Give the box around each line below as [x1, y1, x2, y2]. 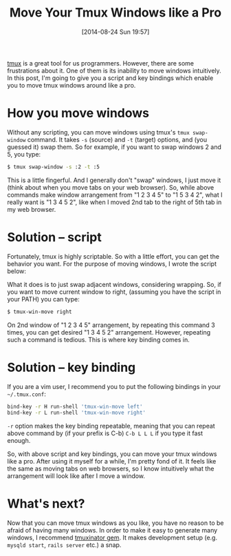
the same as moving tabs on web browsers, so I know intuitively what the [7, 464, 214, 473]
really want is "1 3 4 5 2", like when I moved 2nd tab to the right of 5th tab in [7, 198, 222, 206]
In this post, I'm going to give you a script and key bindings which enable [7, 74, 214, 82]
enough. [7, 437, 31, 445]
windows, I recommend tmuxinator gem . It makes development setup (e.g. [7, 533, 218, 542]
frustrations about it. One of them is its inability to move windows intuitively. [7, 66, 221, 75]
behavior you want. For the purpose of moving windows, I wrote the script [7, 259, 217, 268]
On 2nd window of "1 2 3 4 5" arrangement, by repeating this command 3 [7, 321, 215, 329]
